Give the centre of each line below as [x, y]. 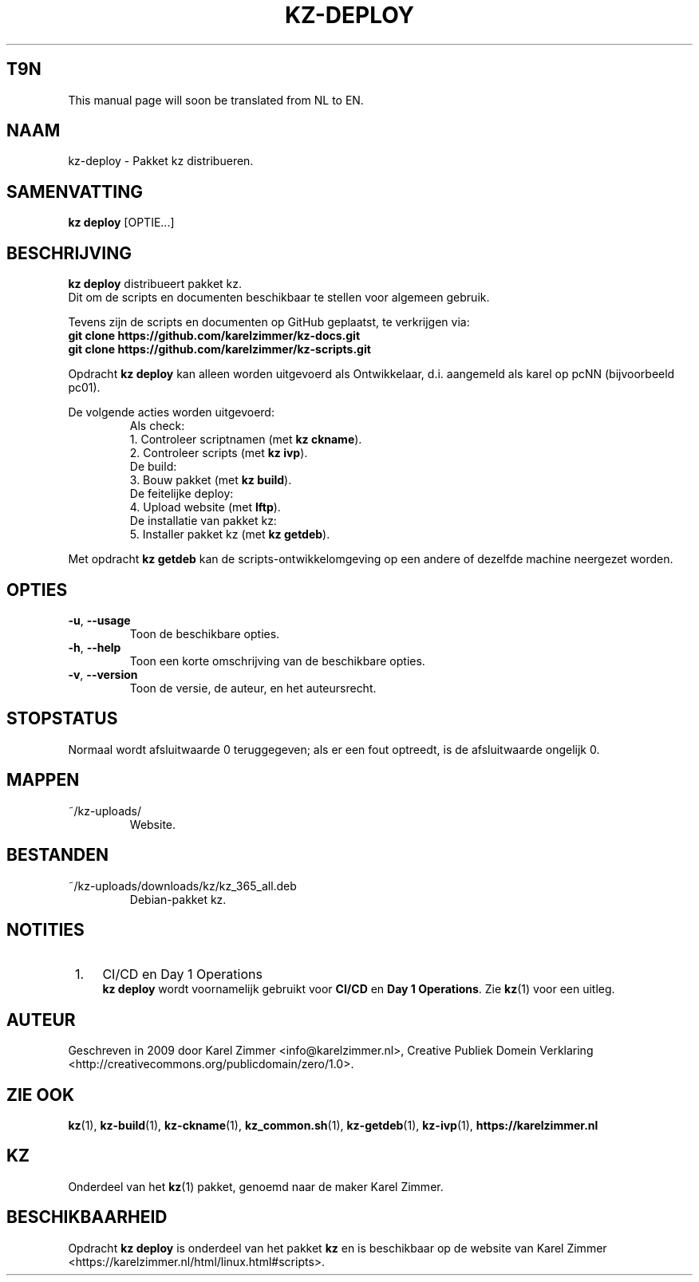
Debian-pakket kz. [178, 899]
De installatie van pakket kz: [203, 521]
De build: [153, 467]
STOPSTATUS [62, 719]
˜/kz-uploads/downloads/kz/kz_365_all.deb [182, 886]
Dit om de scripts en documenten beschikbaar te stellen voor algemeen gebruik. [279, 298]
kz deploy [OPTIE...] [121, 223]
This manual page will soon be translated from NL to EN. [216, 100]
